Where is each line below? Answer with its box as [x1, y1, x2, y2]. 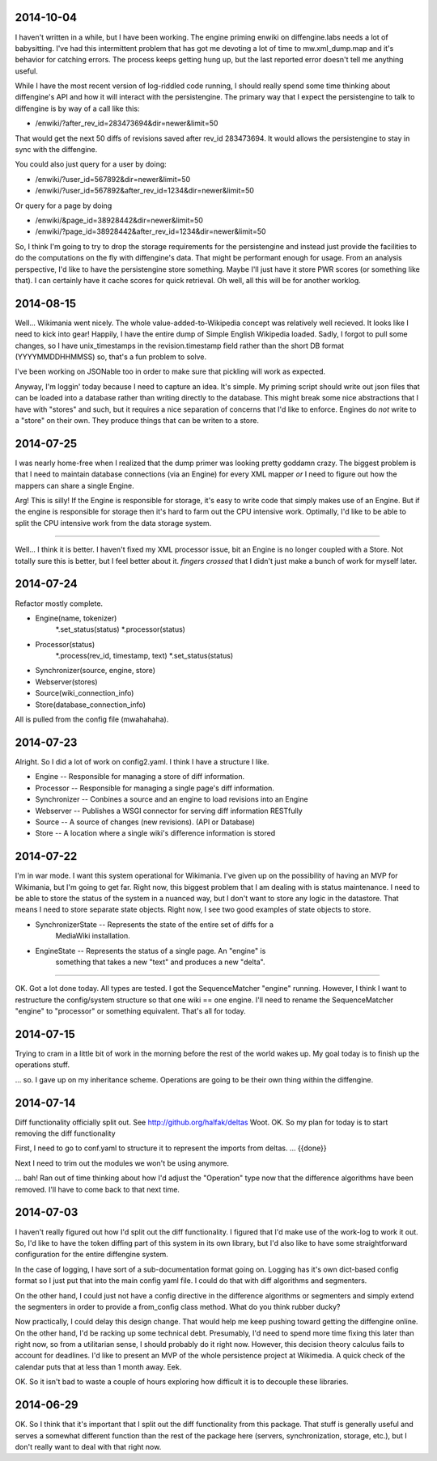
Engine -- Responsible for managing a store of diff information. [35, 772, 245, 781]
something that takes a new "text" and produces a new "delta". [55, 957, 265, 967]
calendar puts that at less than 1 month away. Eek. [15, 1361, 182, 1371]
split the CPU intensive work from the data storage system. [15, 518, 212, 527]
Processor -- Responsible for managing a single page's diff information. [35, 783, 274, 793]
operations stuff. [15, 1060, 70, 1069]
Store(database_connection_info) [35, 700, 146, 709]
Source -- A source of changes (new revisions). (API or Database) [35, 817, 255, 827]
